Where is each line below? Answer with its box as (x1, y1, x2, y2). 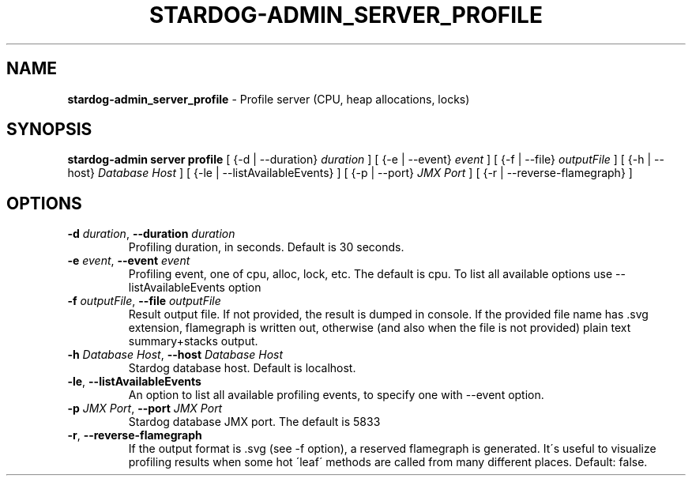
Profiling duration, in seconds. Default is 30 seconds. (128, 240, 404, 254)
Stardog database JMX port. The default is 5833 (128, 415, 381, 429)
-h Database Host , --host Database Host (67, 348, 284, 362)
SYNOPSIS (6, 119, 92, 140)
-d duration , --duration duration (67, 227, 235, 241)
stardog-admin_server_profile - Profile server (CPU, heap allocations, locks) (67, 92, 470, 106)
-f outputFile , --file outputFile (67, 294, 221, 308)
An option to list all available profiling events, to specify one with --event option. (128, 388, 544, 402)
